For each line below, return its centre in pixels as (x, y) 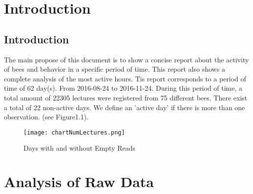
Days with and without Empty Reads (80, 148)
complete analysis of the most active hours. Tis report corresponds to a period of (125, 78)
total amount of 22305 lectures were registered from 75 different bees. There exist (126, 97)
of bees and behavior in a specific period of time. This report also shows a (115, 69)
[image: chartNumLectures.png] (74, 132)
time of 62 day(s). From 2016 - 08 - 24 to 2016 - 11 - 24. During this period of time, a (123, 88)
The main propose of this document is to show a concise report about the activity (126, 59)
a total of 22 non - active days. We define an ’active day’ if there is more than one (125, 107)
